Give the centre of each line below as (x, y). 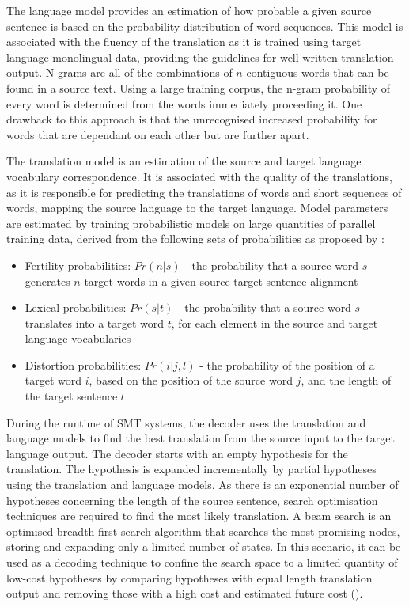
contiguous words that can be (318, 72)
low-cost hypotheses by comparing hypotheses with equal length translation (189, 577)
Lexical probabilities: (76, 307)
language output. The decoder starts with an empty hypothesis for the (177, 453)
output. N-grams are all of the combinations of (119, 72)
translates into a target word (95, 322)
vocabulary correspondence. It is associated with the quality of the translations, (199, 176)
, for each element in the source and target (275, 322)
